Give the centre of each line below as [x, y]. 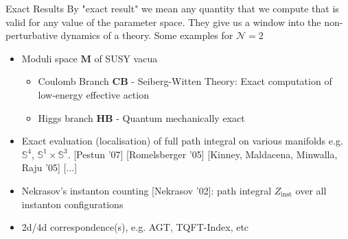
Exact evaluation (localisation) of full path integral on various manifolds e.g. [182, 141]
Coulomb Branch [73, 81]
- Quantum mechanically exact [181, 117]
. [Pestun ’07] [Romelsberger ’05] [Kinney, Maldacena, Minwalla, [202, 154]
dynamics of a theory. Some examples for [147, 35]
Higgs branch [66, 117]
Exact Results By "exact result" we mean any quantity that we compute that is [172, 8]
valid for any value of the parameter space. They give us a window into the [163, 22]
